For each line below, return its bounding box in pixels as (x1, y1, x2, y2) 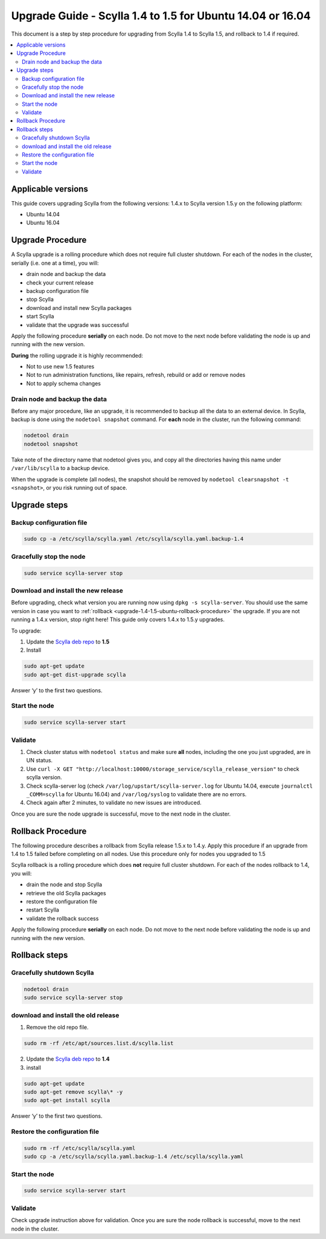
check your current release (26, 278, 94, 286)
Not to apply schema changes (26, 379, 101, 387)
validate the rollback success (26, 915, 99, 922)
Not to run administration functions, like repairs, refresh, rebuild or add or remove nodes (26, 372, 246, 379)
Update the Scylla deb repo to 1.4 (26, 1055, 110, 1063)
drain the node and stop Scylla (26, 881, 103, 888)
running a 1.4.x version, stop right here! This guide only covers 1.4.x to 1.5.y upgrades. (11, 616, 225, 623)
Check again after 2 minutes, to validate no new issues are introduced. (26, 799, 202, 806)
